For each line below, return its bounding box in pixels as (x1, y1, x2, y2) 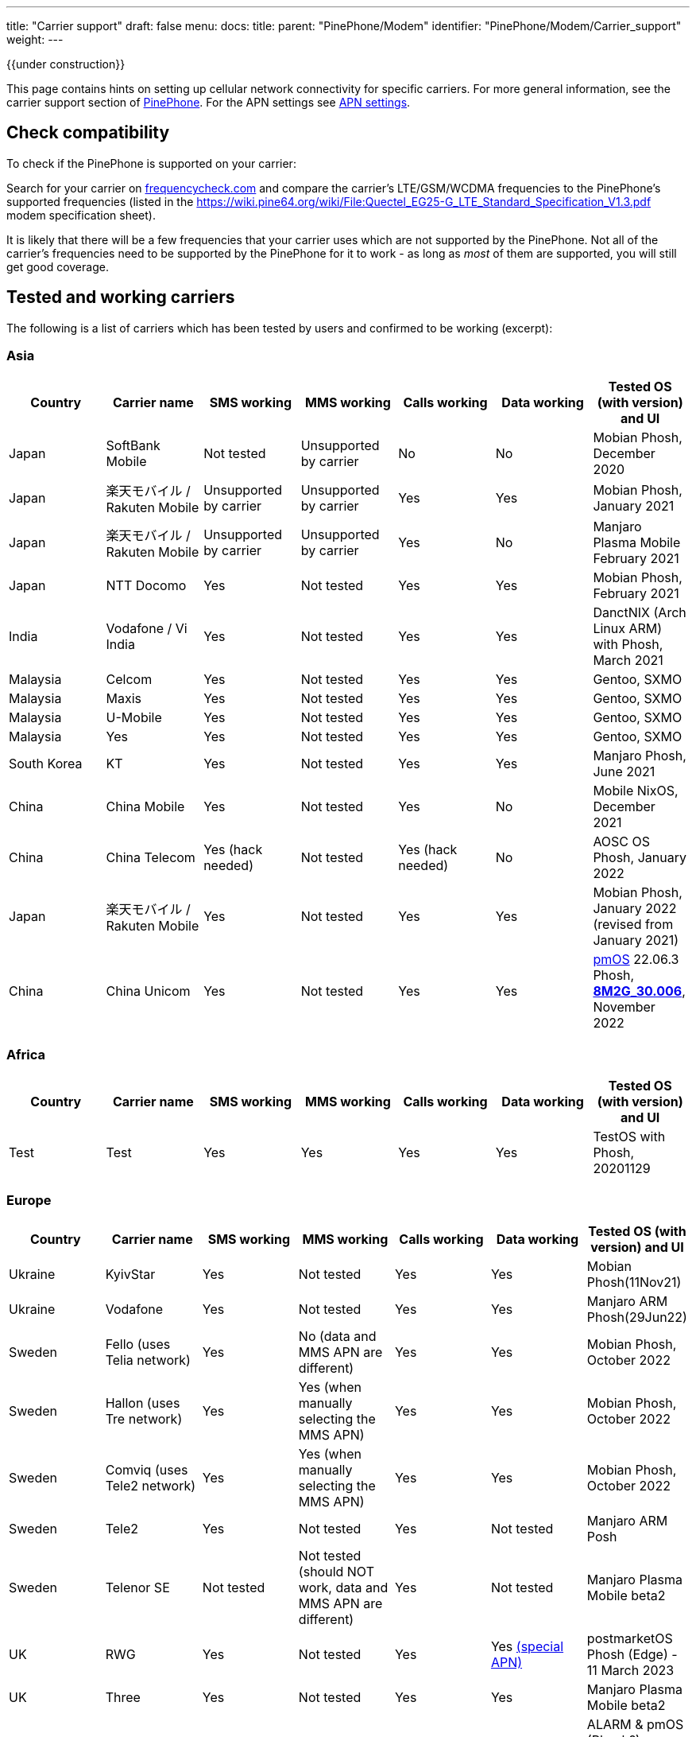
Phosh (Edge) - (586, 1646, 678, 1662)
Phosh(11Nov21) (586, 1273, 682, 1290)
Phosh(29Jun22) (586, 1308, 687, 1325)
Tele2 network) (105, 1477, 196, 1494)
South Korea (9, 756, 83, 772)
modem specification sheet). (6, 208, 156, 222)
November (593, 999, 655, 1016)
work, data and (298, 1579, 389, 1595)
